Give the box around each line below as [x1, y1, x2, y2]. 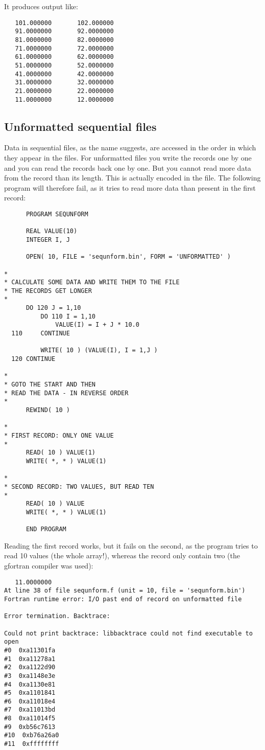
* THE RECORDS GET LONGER [4, 287, 92, 294]
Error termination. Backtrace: [4, 612, 110, 620]
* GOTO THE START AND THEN [4, 381, 95, 389]
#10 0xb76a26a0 [4, 732, 59, 739]
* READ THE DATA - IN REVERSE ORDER [4, 389, 129, 397]
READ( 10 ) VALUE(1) [26, 449, 95, 457]
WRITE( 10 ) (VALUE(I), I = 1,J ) [40, 347, 158, 354]
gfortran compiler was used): [4, 560, 93, 571]
